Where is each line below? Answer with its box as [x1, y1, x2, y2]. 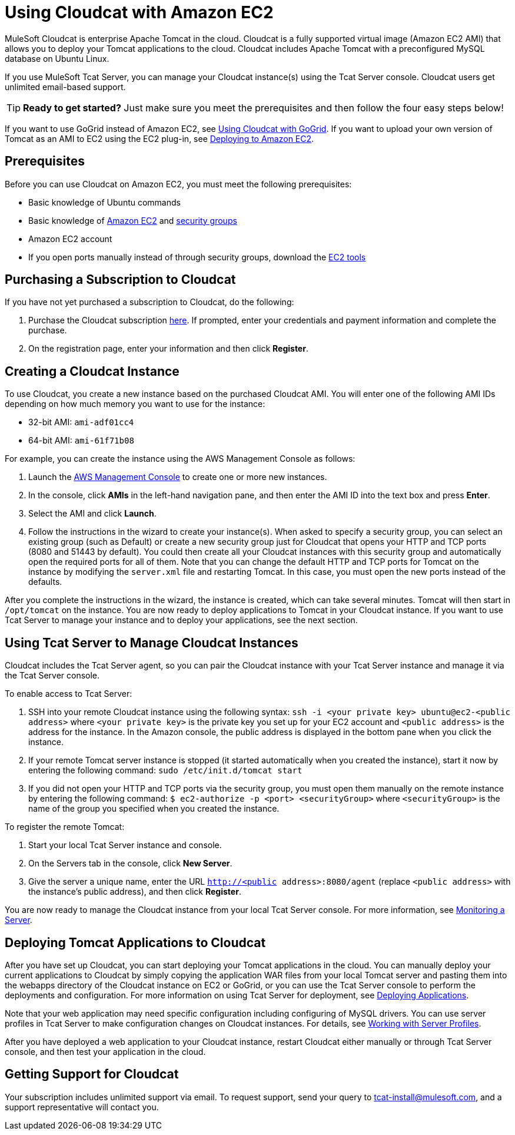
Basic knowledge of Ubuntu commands [28, 197, 181, 207]
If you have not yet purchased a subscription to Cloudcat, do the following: [5, 297, 294, 307]
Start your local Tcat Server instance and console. [28, 840, 222, 851]
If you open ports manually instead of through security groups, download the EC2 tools [28, 252, 366, 262]
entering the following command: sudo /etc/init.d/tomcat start [28, 765, 303, 776]
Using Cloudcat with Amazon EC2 [5, 2, 274, 22]
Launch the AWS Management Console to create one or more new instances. [28, 472, 327, 482]
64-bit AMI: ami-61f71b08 [28, 435, 134, 446]
